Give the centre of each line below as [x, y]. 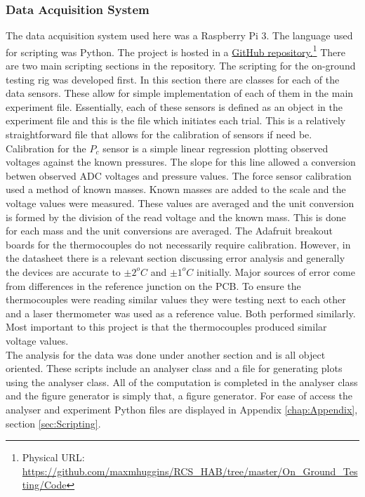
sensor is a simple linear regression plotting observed [215, 148]
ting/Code [44, 485]
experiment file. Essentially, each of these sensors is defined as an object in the [174, 106]
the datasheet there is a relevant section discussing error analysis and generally [175, 258]
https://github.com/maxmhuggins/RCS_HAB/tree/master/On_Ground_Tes [190, 471]
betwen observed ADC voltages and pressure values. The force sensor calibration [179, 175]
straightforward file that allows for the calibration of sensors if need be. [159, 134]
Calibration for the [46, 148]
